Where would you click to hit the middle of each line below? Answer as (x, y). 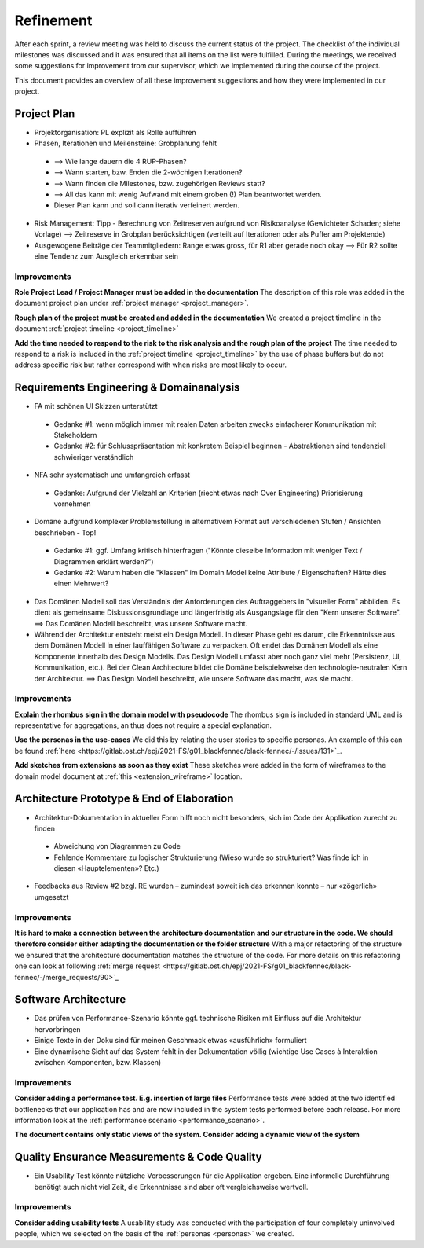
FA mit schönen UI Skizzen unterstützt (96, 406)
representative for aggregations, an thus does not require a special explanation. (143, 725)
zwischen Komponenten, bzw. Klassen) (98, 1063)
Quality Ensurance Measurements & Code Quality (138, 1157)
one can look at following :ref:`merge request (88, 966)
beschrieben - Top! (65, 532)
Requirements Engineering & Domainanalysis (127, 388)
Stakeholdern (75, 435)
